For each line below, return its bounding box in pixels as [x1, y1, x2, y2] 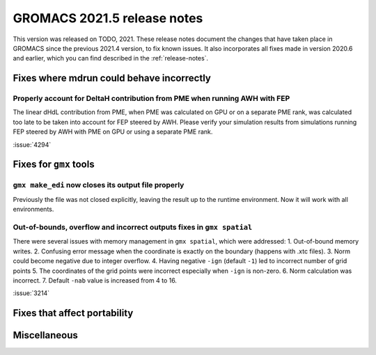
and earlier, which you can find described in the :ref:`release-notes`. [13, 54, 209, 63]
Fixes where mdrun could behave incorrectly [13, 72, 212, 84]
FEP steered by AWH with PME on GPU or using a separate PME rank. [13, 127, 213, 136]
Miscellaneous [13, 329, 78, 341]
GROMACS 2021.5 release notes [13, 10, 203, 26]
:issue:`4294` [13, 140, 52, 149]
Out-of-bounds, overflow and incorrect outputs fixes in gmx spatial [13, 222, 253, 232]
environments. [13, 205, 54, 214]
